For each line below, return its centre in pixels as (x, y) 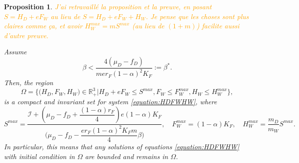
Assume (15, 52)
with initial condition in (39, 156)
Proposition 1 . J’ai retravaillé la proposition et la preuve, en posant (108, 6)
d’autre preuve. (26, 35)
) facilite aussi (218, 26)
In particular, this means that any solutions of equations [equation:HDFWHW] (122, 146)
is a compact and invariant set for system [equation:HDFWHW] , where (111, 101)
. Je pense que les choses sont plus (197, 16)
